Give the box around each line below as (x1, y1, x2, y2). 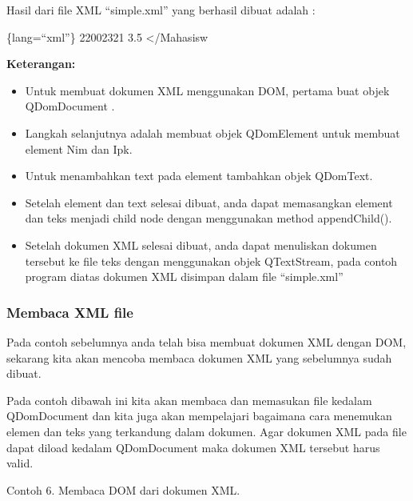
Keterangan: (6, 55, 76, 72)
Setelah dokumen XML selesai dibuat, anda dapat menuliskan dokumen (25, 236, 377, 253)
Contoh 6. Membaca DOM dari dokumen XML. (6, 481, 240, 498)
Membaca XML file (6, 302, 133, 322)
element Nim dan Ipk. (25, 140, 133, 157)
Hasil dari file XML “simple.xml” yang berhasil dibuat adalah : (6, 2, 316, 18)
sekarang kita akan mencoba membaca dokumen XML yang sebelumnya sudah (6, 349, 392, 366)
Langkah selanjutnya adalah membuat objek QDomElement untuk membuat (25, 124, 400, 141)
